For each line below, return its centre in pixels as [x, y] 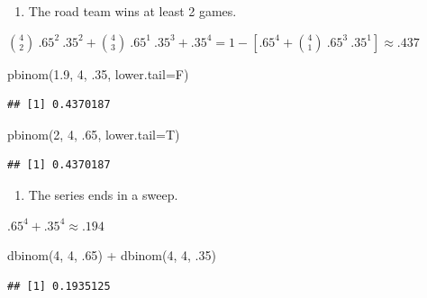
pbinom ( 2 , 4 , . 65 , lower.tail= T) [94, 134]
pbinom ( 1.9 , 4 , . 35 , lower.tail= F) [98, 73]
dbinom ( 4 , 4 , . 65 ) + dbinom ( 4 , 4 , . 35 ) [112, 255]
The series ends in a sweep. [103, 194]
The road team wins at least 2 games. [132, 11]
